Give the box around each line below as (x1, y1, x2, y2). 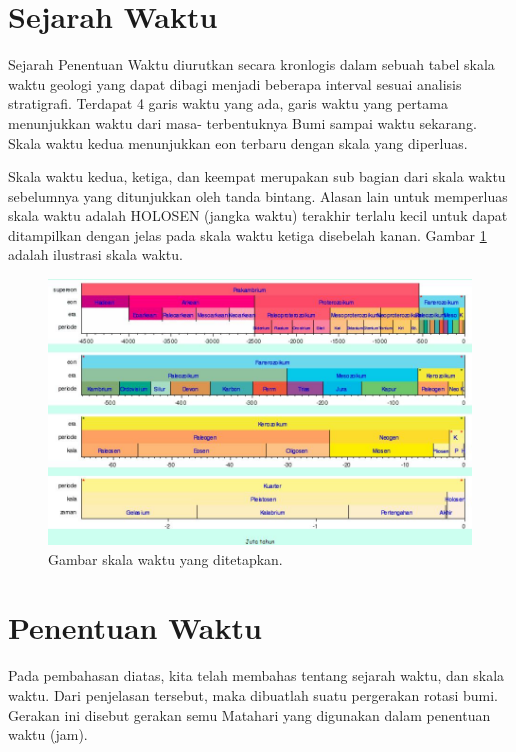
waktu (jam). (8, 724, 88, 745)
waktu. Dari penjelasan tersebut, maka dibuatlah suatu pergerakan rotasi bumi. (8, 684, 498, 705)
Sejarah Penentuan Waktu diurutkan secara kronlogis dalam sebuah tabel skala (8, 54, 495, 75)
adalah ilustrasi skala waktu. (8, 244, 183, 265)
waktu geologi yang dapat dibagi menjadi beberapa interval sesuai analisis (8, 73, 462, 94)
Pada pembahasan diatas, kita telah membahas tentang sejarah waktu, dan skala (8, 665, 505, 686)
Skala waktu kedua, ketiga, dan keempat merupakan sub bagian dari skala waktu (8, 166, 506, 187)
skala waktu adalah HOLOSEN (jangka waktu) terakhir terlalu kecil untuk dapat (8, 205, 508, 226)
